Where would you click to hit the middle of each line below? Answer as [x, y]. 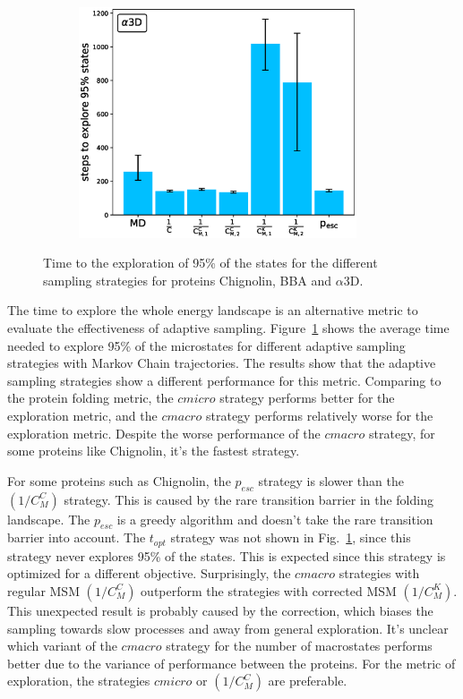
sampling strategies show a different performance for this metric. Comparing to [224, 380]
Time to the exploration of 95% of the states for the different [210, 263]
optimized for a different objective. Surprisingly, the [149, 573]
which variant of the [62, 646]
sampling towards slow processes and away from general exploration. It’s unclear [228, 628]
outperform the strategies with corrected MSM [269, 590]
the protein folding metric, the [90, 398]
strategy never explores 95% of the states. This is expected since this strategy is [227, 555]
